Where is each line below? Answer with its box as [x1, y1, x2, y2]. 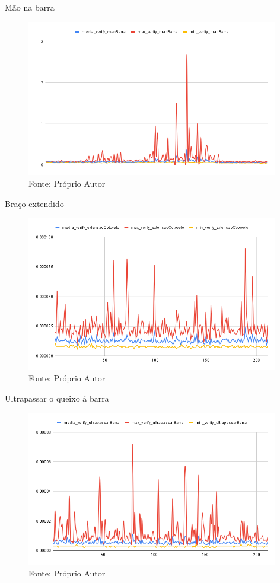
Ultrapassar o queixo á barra [5, 392, 109, 404]
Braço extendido [5, 197, 64, 209]
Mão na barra [5, 1, 55, 13]
